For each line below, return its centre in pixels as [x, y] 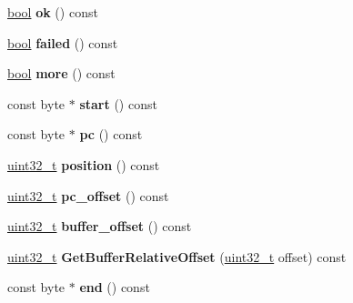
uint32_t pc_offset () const [88, 195]
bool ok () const [53, 12]
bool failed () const [63, 42]
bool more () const [61, 73]
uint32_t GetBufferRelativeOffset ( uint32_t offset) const [177, 256]
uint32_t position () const [84, 164]
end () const [115, 287]
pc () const [111, 134]
